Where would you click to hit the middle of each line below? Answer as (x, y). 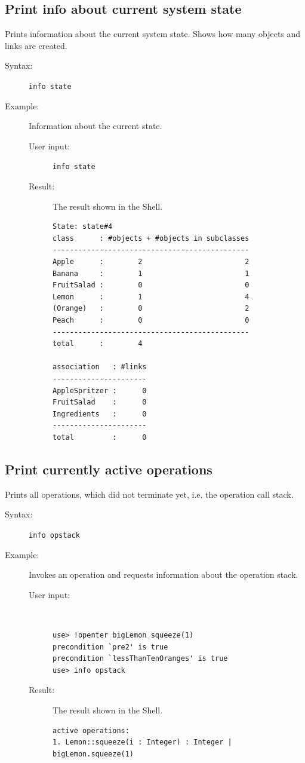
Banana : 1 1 (151, 273)
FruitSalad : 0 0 (151, 285)
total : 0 (100, 437)
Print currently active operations (109, 469)
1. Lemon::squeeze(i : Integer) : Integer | (142, 742)
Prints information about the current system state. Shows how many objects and (153, 34)
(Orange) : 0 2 (151, 309)
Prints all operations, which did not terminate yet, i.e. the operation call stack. (149, 494)
